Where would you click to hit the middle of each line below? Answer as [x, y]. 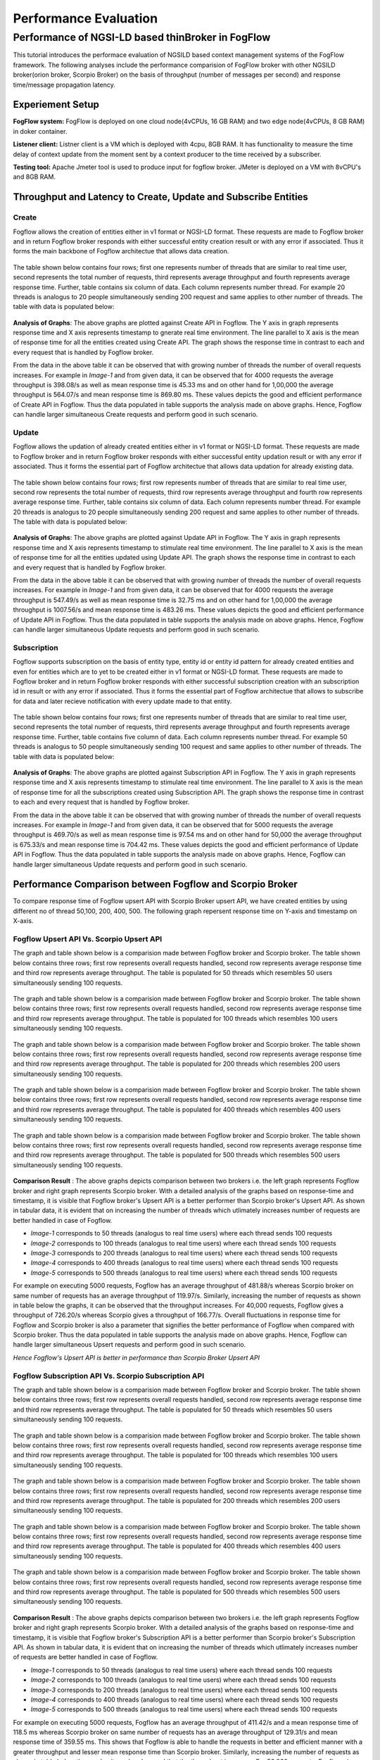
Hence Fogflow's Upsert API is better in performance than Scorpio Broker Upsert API [137, 1357]
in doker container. [40, 131]
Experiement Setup [56, 105]
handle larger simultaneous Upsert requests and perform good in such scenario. [129, 1345]
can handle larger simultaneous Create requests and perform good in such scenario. [135, 415]
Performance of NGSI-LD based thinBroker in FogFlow [142, 37]
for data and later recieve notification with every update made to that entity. [122, 701]
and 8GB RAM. [34, 177]
